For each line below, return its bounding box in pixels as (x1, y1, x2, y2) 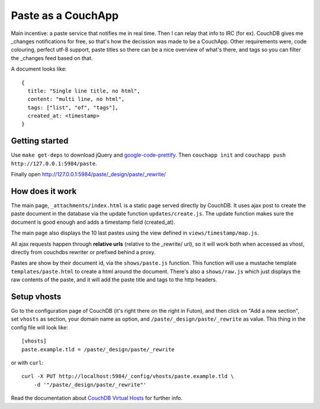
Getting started (11, 136, 69, 146)
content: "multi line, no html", (27, 96, 125, 103)
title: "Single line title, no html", (27, 87, 140, 94)
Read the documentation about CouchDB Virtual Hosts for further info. (11, 395, 183, 402)
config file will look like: (11, 324, 68, 331)
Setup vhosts (11, 291, 62, 302)
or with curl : (11, 359, 44, 366)
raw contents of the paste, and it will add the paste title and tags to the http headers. (11, 276, 217, 283)
